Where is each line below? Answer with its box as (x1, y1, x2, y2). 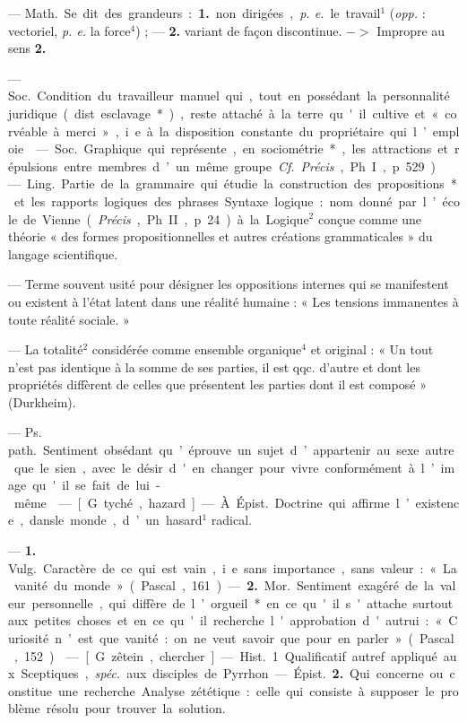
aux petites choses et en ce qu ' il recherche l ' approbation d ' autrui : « (8, 611, 443, 630)
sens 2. (8, 39, 47, 57)
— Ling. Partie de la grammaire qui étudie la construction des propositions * (8, 174, 457, 193)
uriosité (8, 629, 49, 647)
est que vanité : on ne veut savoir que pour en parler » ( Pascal (77, 629, 454, 647)
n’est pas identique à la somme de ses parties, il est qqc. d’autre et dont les (8, 357, 420, 376)
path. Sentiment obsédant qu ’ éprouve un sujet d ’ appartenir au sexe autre (8, 440, 454, 459)
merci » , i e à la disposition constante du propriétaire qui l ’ (65, 121, 427, 140)
